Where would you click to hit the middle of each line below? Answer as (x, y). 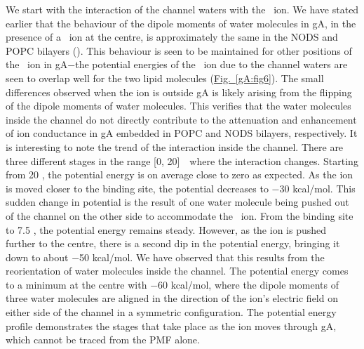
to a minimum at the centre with (76, 284)
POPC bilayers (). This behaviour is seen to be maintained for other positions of (179, 50)
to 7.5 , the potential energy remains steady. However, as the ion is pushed (166, 229)
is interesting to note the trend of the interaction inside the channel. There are (175, 146)
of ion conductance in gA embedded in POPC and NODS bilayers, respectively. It (182, 133)
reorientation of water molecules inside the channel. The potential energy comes (177, 271)
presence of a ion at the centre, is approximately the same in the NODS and (172, 37)
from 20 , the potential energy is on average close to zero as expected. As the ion (180, 174)
